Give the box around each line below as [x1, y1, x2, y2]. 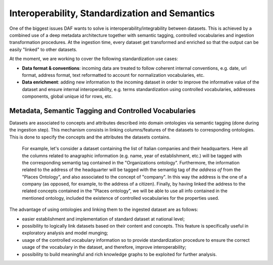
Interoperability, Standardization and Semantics [9, 8, 215, 19]
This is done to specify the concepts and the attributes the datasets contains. [9, 134, 171, 140]
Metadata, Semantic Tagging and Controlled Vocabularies [9, 106, 196, 115]
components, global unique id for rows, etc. [22, 94, 113, 100]
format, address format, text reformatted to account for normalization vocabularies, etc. [22, 72, 205, 78]
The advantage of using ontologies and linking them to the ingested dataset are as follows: [9, 206, 198, 212]
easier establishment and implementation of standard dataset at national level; [22, 215, 185, 222]
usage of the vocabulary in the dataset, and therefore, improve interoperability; [22, 244, 187, 250]
